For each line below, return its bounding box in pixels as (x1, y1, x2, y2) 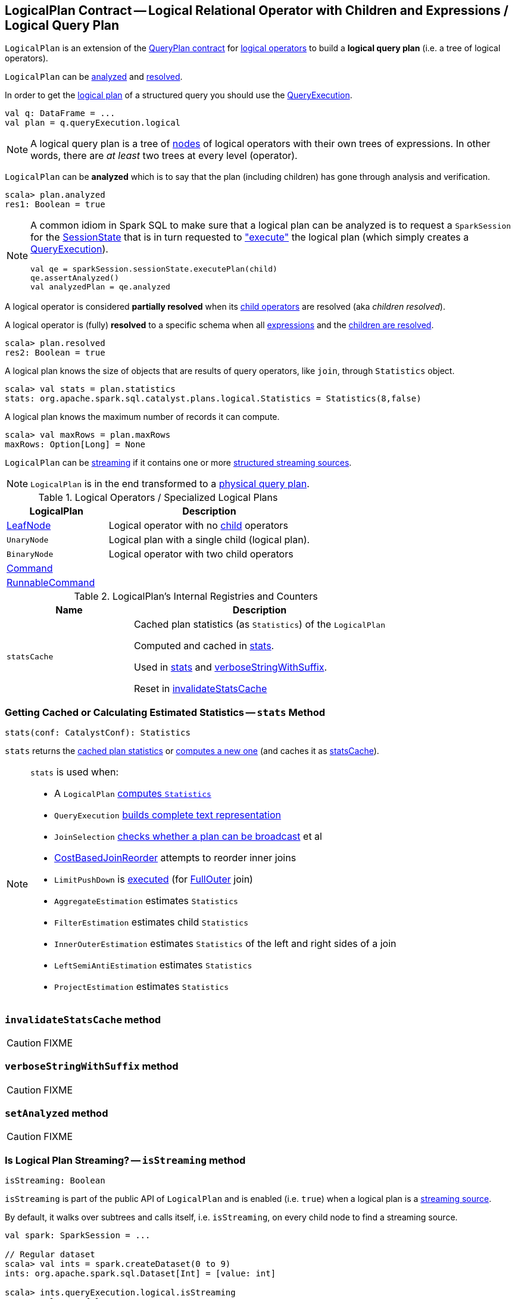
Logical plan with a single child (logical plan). (108, 534, 310, 546)
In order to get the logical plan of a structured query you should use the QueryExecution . (5, 90, 352, 101)
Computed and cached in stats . (134, 640, 274, 652)
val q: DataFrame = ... (5, 108, 116, 119)
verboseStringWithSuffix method (5, 1060, 179, 1073)
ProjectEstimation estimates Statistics (54, 980, 229, 993)
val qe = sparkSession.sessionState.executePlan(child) (30, 264, 277, 274)
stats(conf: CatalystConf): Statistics (5, 728, 191, 738)
